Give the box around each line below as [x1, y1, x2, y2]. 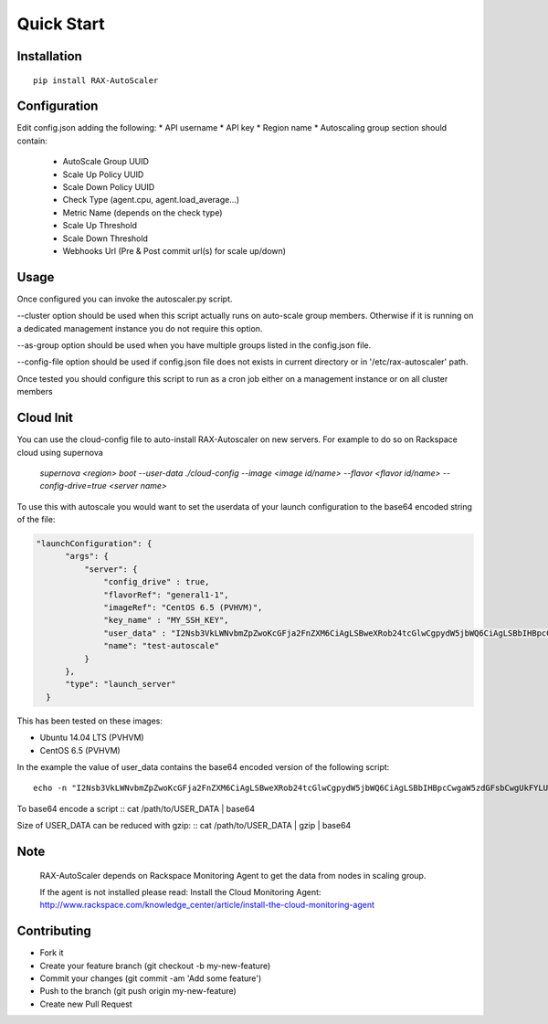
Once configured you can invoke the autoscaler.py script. [16, 293, 233, 304]
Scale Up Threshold [62, 220, 137, 231]
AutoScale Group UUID [62, 156, 150, 167]
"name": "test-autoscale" [103, 640, 219, 651]
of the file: [16, 514, 56, 525]
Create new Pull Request [39, 998, 132, 1009]
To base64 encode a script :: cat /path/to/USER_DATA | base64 [16, 803, 256, 814]
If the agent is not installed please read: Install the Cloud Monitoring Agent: [39, 886, 321, 897]
